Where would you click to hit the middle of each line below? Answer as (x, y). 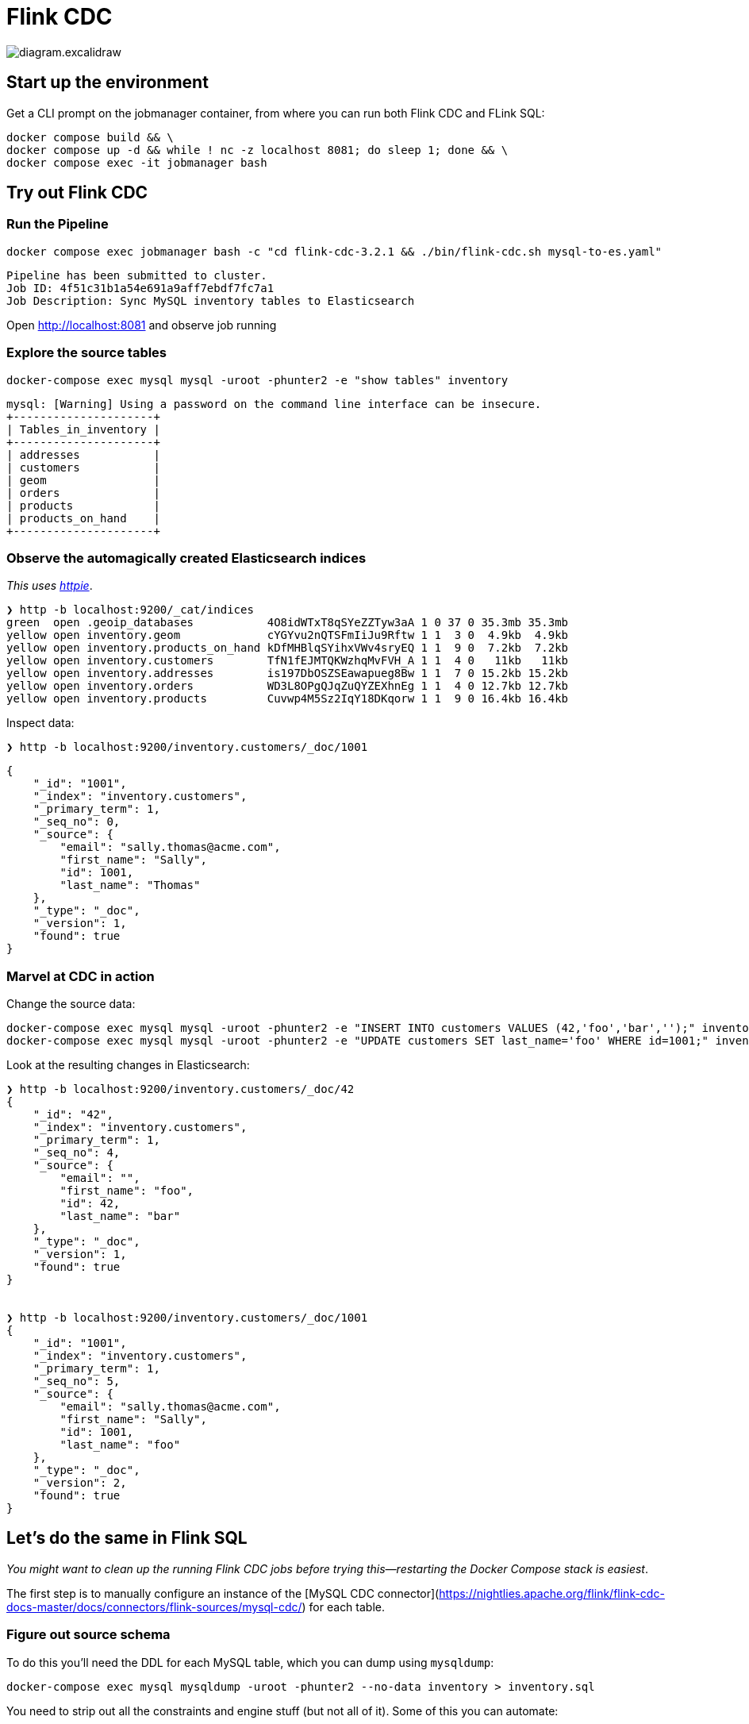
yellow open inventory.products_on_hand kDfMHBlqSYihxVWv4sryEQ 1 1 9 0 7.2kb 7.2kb (288, 648)
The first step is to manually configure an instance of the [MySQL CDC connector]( (223, 1593)
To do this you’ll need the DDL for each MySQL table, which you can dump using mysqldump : (250, 1662)
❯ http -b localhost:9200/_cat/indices (130, 610)
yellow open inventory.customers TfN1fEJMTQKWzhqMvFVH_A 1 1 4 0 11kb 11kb (288, 661)
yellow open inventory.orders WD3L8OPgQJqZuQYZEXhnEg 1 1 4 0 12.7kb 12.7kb (288, 686)
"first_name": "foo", (127, 1191)
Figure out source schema (88, 1635)
